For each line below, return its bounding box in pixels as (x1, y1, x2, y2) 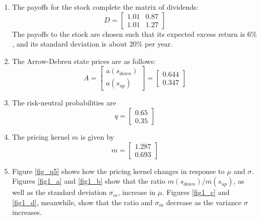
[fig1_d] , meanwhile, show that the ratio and (12, 196, 153, 207)
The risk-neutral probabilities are (12, 97, 116, 108)
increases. (12, 207, 42, 217)
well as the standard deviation (12, 187, 107, 198)
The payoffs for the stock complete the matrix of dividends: (12, 2, 199, 12)
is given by (80, 132, 114, 142)
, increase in (118, 187, 156, 198)
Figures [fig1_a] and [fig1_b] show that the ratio (12, 176, 165, 186)
